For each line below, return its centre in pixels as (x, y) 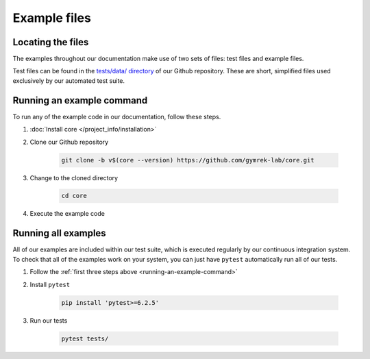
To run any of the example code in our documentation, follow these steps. (117, 116)
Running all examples (59, 233)
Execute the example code (67, 214)
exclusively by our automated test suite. (69, 81)
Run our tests (49, 320)
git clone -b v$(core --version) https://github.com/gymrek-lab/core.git (188, 160)
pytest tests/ (85, 338)
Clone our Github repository (69, 142)
